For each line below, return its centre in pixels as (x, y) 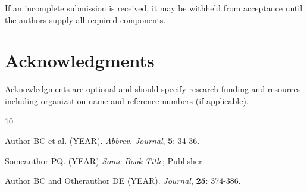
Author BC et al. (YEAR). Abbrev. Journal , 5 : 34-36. (102, 141)
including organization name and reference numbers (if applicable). (127, 100)
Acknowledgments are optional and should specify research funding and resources (153, 89)
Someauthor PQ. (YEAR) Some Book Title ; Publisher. (105, 160)
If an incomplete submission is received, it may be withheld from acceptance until (154, 8)
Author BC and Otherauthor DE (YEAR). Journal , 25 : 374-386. (123, 181)
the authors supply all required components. (85, 19)
